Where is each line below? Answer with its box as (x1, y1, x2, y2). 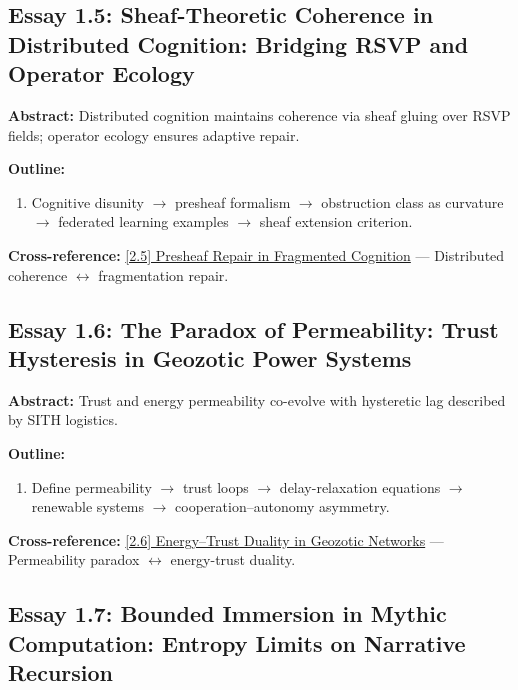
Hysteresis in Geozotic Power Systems (8, 342, 412, 373)
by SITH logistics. (8, 409, 118, 430)
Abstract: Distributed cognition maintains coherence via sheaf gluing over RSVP (8, 104, 511, 125)
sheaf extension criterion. (259, 211, 413, 232)
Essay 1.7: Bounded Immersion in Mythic (8, 598, 447, 629)
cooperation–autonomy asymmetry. (175, 496, 390, 517)
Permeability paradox (8, 549, 140, 570)
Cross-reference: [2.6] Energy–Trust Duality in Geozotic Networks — (8, 529, 444, 550)
